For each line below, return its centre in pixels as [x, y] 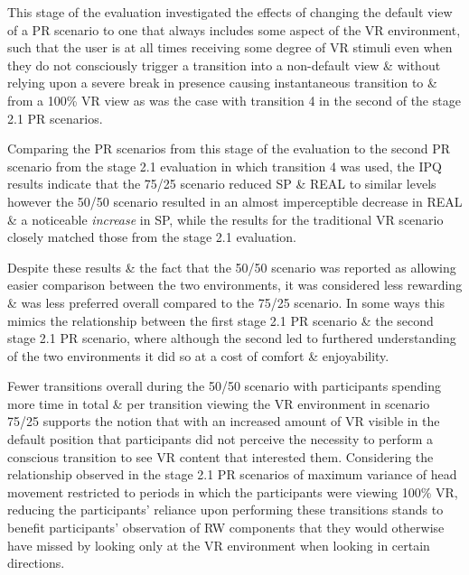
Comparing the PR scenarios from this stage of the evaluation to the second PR [229, 148]
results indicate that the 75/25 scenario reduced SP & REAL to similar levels [222, 184]
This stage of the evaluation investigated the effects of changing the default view [230, 12]
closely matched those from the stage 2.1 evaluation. [152, 237]
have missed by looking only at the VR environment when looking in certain [219, 545]
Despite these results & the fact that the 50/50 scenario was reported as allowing [232, 267]
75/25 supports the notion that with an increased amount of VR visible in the [224, 421]
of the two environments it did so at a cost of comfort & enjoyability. [198, 355]
